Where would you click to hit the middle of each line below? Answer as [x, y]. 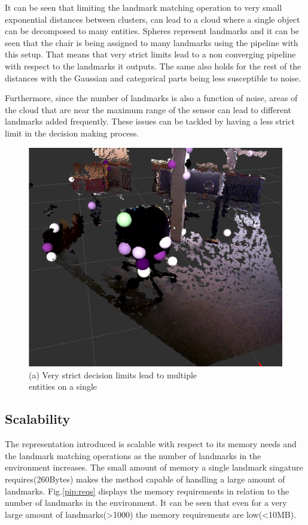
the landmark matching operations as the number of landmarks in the [133, 455]
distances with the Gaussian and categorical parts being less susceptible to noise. [153, 78]
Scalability [38, 419]
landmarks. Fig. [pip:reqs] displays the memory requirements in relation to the [147, 491]
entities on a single [63, 386]
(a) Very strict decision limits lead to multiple [113, 374]
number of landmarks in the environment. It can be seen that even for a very [146, 503]
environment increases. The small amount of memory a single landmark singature [154, 467]
